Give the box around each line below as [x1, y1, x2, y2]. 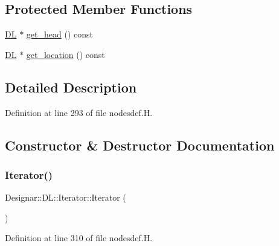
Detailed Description [5, 77, 137, 96]
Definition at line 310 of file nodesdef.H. [5, 231, 153, 244]
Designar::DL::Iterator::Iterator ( [5, 191, 126, 204]
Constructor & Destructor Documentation [5, 135, 275, 154]
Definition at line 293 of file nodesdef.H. [5, 106, 153, 118]
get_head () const [26, 28, 93, 40]
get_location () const [26, 48, 105, 60]
